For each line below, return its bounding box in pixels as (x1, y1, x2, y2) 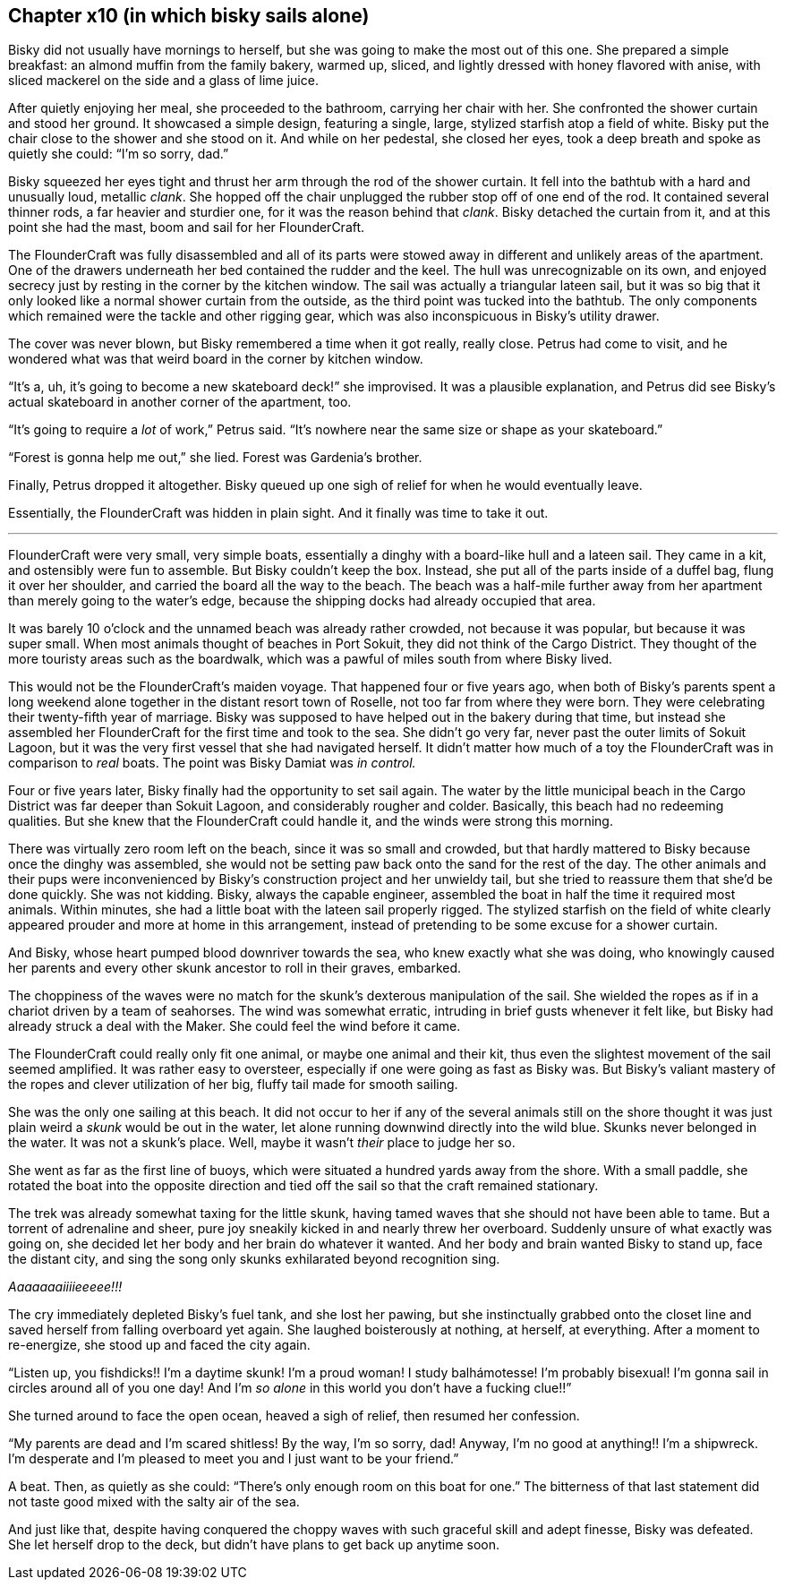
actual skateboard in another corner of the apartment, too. (8, 394, 352, 410)
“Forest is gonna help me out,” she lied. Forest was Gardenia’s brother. (8, 450, 422, 466)
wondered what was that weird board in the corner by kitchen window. (8, 351, 423, 367)
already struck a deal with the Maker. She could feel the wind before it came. (8, 1018, 461, 1034)
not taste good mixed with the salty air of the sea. (8, 1494, 300, 1510)
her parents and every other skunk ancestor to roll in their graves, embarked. (8, 960, 462, 976)
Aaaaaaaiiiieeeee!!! (8, 1279, 123, 1295)
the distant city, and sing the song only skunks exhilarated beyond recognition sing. (8, 1251, 500, 1267)
